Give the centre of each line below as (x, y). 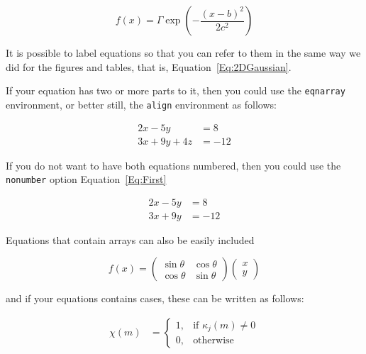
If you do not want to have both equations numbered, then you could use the (173, 165)
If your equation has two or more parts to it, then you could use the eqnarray (176, 90)
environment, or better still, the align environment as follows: (141, 104)
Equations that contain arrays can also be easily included (130, 239)
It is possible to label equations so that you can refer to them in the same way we (183, 52)
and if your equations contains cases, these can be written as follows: (155, 298)
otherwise (213, 341)
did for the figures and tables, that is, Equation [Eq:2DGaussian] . (149, 66)
